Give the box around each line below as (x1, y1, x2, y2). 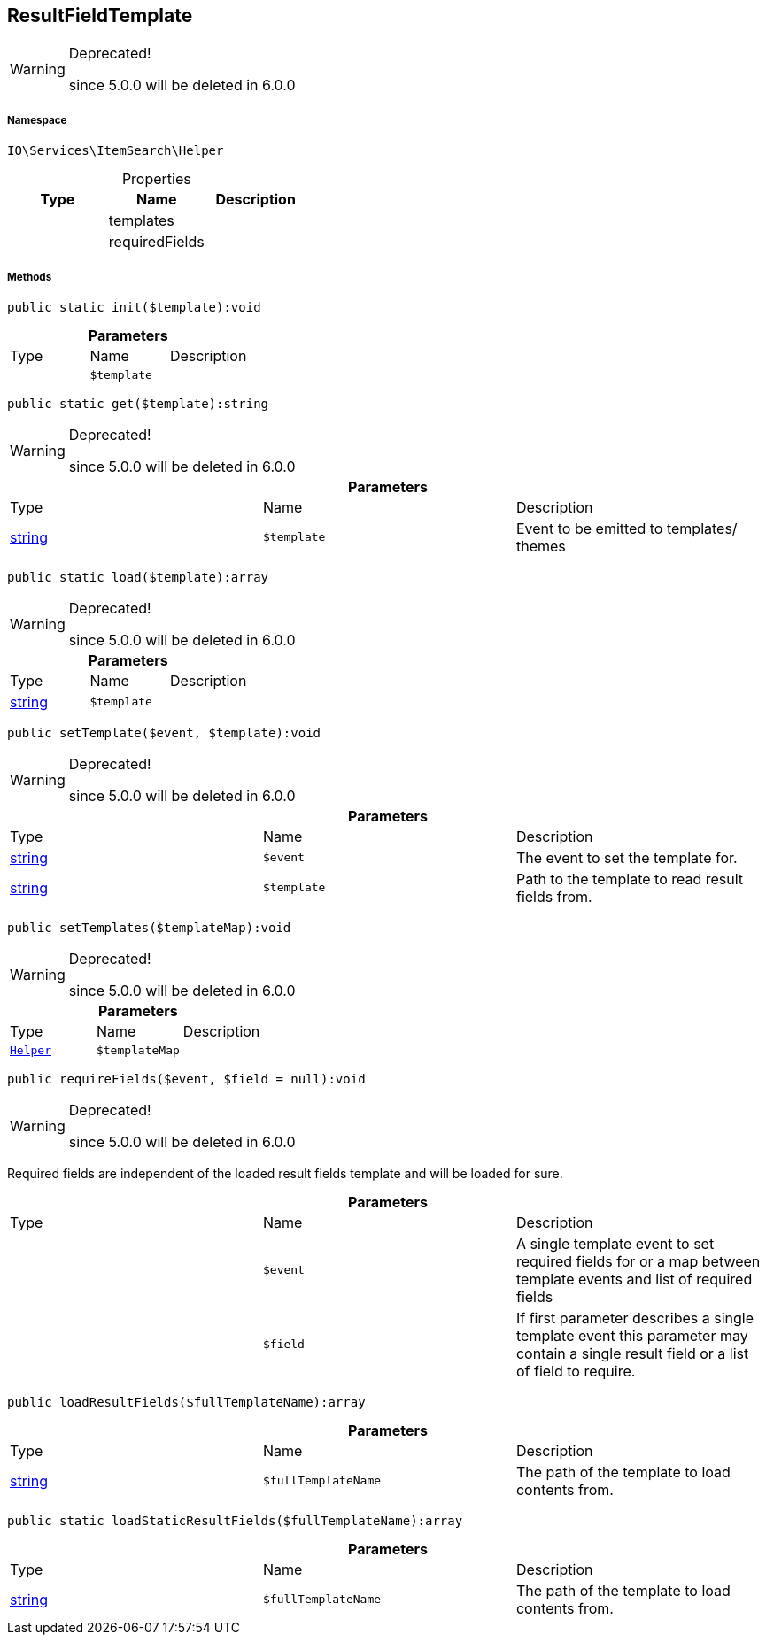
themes (515, 536, 566, 555)
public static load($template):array (7, 569, 269, 584)
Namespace (7, 113, 67, 127)
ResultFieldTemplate (7, 4, 193, 27)
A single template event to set (515, 1234, 715, 1253)
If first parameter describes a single (515, 1308, 754, 1327)
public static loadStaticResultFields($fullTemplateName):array (7, 1513, 463, 1528)
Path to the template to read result (515, 869, 744, 888)
